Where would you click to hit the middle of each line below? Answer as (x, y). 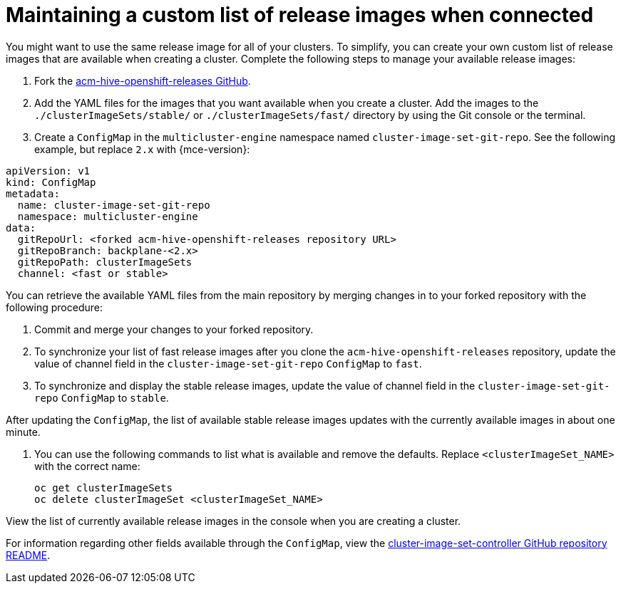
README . (28, 555)
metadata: (33, 193)
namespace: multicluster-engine (108, 216)
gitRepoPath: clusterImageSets (105, 262)
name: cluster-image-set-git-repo (114, 205)
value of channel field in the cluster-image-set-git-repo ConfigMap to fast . (228, 363)
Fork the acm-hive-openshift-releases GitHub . (143, 80)
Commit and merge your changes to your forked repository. (174, 329)
